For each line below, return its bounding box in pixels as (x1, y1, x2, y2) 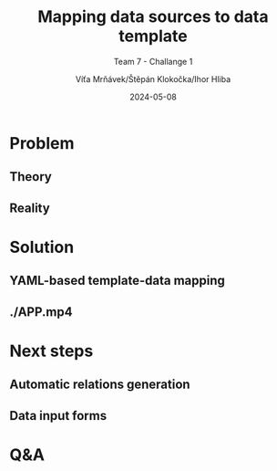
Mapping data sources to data (37, 6, 269, 27)
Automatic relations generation (9, 377, 190, 392)
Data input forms (9, 408, 108, 424)
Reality (9, 200, 50, 215)
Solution (9, 236, 75, 257)
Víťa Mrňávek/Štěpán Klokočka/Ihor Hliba (75, 73, 231, 84)
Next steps (9, 340, 94, 361)
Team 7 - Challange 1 (113, 56, 193, 67)
